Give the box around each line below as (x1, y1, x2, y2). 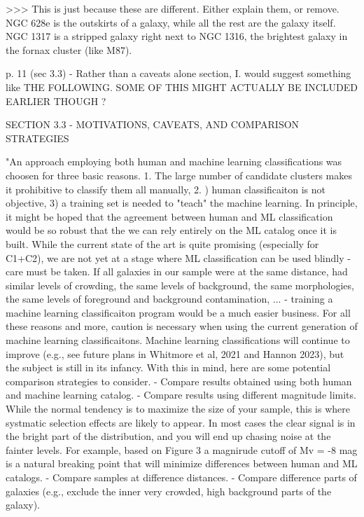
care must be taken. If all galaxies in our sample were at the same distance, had (6, 264, 348, 279)
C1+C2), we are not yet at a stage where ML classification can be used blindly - (6, 250, 351, 265)
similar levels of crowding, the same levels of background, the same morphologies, (6, 277, 354, 292)
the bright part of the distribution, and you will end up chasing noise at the (6, 429, 331, 443)
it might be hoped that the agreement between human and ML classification (6, 209, 333, 223)
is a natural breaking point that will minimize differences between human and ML (6, 456, 358, 471)
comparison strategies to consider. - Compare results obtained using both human (6, 373, 352, 388)
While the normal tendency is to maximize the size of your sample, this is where (6, 401, 351, 416)
